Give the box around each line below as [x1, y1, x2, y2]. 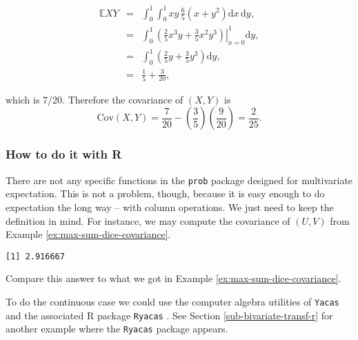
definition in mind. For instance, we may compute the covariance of [6, 213, 290, 228]
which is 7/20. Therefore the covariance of [6, 92, 183, 106]
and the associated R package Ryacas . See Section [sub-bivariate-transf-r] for [6, 308, 333, 322]
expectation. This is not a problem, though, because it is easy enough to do [6, 186, 325, 201]
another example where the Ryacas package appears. [6, 321, 228, 336]
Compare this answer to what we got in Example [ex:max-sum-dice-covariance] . [6, 271, 341, 286]
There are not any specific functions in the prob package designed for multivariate [6, 172, 353, 187]
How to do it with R [6, 146, 122, 163]
